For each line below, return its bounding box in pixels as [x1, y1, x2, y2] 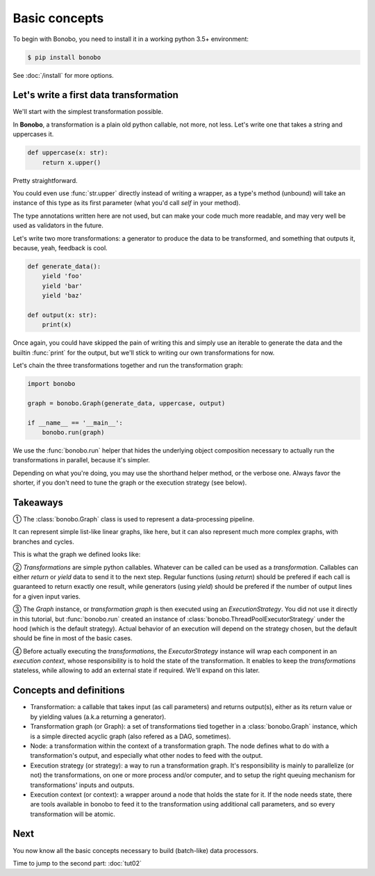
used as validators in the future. [12, 221, 103, 229]
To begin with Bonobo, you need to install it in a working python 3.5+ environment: [12, 35, 249, 43]
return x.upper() [42, 159, 101, 166]
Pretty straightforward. [12, 176, 78, 184]
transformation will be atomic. [30, 810, 116, 818]
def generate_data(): [27, 262, 101, 270]
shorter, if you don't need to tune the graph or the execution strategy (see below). [12, 478, 247, 487]
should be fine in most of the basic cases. [12, 634, 133, 642]
